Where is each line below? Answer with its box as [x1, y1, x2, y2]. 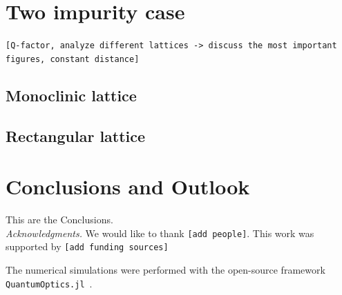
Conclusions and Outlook [6, 172, 250, 201]
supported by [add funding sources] [6, 239, 169, 254]
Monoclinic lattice [6, 84, 137, 105]
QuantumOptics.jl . [6, 276, 93, 290]
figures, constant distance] [6, 54, 140, 64]
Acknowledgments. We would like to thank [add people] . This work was [6, 225, 314, 240]
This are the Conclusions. [6, 212, 113, 227]
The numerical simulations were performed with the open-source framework [6, 263, 325, 277]
